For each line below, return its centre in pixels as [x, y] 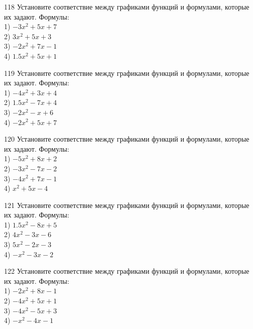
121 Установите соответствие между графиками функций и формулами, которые [127, 205]
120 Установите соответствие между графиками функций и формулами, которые [127, 139]
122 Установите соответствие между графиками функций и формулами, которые [127, 271]
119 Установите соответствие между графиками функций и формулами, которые [127, 73]
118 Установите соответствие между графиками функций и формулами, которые [127, 7]
